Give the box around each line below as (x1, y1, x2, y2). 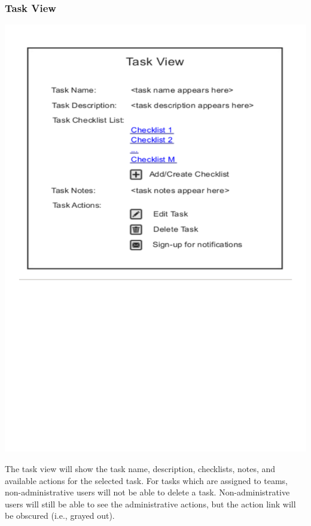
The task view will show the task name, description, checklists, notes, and (5, 462, 276, 474)
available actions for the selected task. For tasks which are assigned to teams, (5, 474, 288, 486)
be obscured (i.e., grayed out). (5, 509, 115, 522)
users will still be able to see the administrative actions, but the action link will (5, 497, 296, 510)
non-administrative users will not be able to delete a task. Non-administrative (5, 486, 290, 498)
